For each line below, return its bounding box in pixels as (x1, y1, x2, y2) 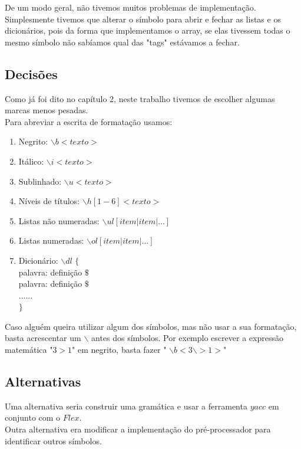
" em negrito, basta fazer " (72, 343, 167, 356)
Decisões (5, 64, 58, 83)
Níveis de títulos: (18, 195, 80, 207)
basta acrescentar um (5, 332, 81, 344)
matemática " (5, 343, 53, 356)
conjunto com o (5, 411, 61, 424)
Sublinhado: (18, 175, 62, 187)
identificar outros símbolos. (5, 434, 102, 447)
